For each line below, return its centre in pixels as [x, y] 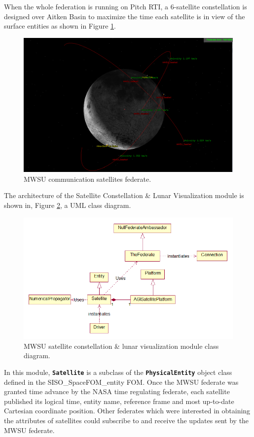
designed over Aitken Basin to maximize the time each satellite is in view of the [125, 16]
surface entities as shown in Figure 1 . [60, 26]
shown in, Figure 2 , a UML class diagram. [68, 205]
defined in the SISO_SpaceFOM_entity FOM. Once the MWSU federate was [121, 382]
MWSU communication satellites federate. [88, 179]
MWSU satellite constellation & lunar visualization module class [121, 346]
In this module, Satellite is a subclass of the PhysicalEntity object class [118, 372]
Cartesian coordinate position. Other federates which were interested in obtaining [127, 411]
